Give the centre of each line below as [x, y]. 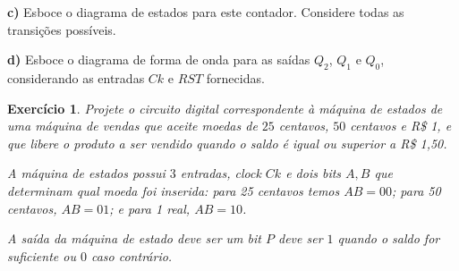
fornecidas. [235, 77]
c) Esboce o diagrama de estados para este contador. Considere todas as [206, 12]
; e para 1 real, [150, 208]
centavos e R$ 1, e [401, 126]
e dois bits [314, 173]
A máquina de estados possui [86, 173]
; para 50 [416, 190]
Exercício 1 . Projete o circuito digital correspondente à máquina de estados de [225, 108]
